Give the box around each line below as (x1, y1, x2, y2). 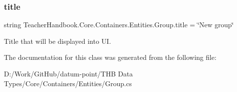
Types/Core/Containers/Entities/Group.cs (4, 78, 132, 88)
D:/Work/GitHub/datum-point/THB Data (4, 69, 133, 78)
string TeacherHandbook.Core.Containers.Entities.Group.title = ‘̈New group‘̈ (4, 19, 234, 30)
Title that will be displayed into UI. (4, 36, 111, 46)
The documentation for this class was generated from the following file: (4, 52, 216, 62)
